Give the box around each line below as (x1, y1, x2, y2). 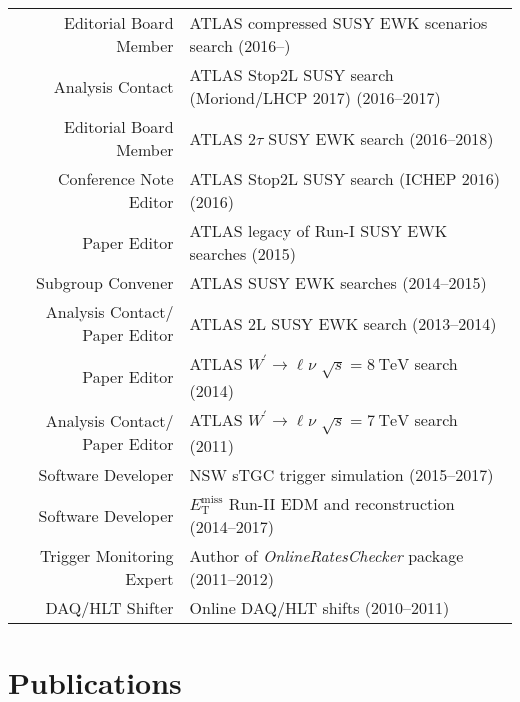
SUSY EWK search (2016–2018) (268, 126, 494, 150)
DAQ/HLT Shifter (45, 596, 174, 620)
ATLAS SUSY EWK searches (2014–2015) (189, 271, 487, 294)
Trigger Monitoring (40, 544, 174, 568)
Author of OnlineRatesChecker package (189, 544, 464, 568)
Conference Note (57, 167, 174, 190)
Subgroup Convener (36, 271, 174, 294)
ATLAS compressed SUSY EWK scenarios (189, 11, 488, 34)
